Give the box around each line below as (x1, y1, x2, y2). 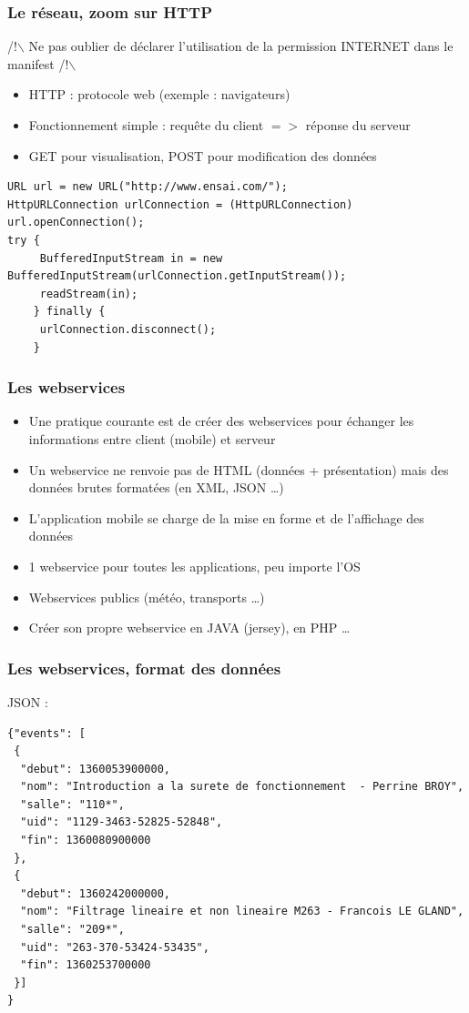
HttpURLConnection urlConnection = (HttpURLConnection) (7, 198, 353, 211)
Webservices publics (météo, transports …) (28, 587, 265, 606)
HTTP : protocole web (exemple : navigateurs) (28, 85, 291, 104)
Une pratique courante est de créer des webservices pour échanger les (28, 411, 414, 431)
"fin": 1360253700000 (20, 958, 151, 972)
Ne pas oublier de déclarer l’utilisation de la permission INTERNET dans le (28, 36, 454, 56)
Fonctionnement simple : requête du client (28, 116, 264, 134)
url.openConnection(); (7, 216, 145, 229)
